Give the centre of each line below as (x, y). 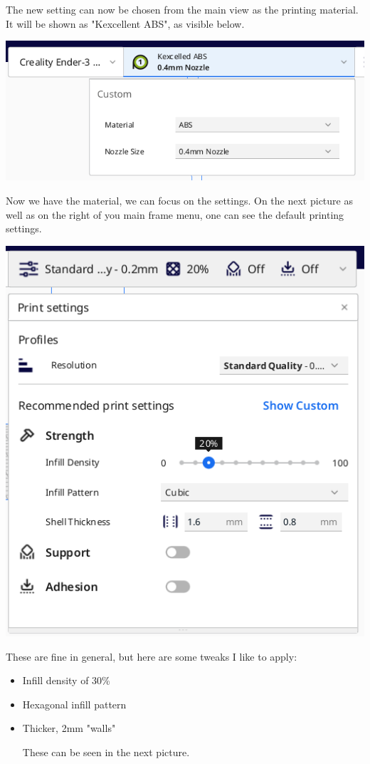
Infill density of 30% (66, 680)
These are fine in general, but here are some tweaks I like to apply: (152, 656)
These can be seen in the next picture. (106, 752)
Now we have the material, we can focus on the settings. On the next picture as (179, 200)
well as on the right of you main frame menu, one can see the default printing (175, 214)
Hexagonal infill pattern (74, 704)
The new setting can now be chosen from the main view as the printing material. (182, 9)
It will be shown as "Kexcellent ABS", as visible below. (125, 23)
